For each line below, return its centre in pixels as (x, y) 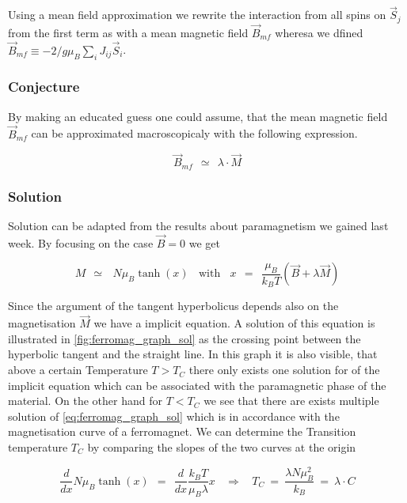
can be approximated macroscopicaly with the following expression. (194, 133)
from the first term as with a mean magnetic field (128, 32)
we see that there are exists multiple (291, 401)
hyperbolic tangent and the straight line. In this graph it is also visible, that (193, 354)
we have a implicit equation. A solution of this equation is (234, 323)
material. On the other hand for (85, 401)
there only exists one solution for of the (284, 370)
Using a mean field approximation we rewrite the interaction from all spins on (197, 15)
